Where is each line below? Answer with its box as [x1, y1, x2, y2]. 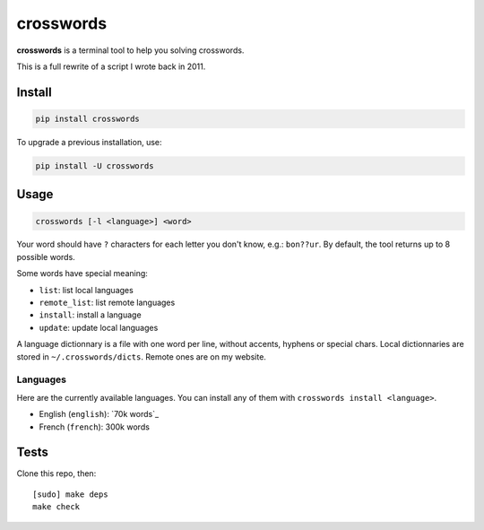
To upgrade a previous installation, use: [16, 136, 162, 147]
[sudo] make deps [32, 489, 108, 500]
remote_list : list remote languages [39, 297, 176, 308]
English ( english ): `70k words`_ [39, 409, 160, 420]
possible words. [16, 251, 75, 262]
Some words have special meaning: [16, 268, 148, 279]
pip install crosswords [35, 113, 141, 124]
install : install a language [39, 309, 143, 320]
